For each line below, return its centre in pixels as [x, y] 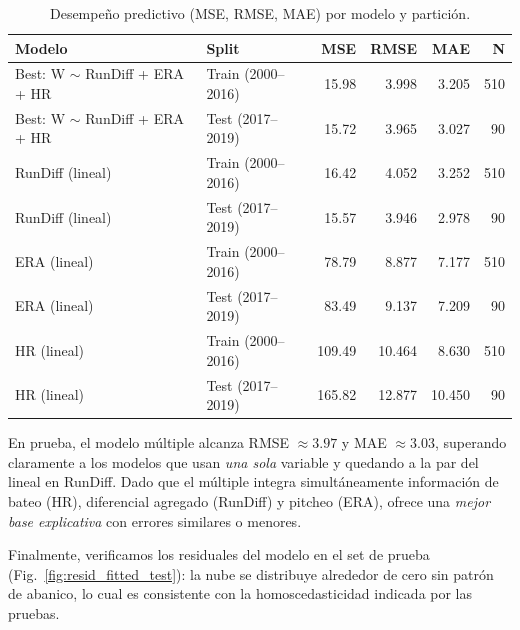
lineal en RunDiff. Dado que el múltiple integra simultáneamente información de [253, 481]
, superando [470, 442]
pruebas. [34, 612]
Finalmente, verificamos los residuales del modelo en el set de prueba [219, 554]
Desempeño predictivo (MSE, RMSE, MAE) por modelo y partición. [260, 13]
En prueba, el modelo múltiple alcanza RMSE [149, 442]
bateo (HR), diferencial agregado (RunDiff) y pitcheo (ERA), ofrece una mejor [249, 500]
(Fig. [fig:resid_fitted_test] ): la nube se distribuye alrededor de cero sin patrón [251, 573]
